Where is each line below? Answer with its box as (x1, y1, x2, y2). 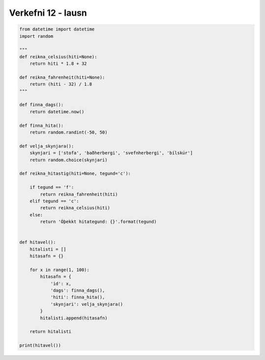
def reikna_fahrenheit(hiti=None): (19, 74, 105, 80)
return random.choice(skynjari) (29, 157, 108, 163)
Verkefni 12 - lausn (9, 7, 87, 18)
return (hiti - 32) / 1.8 (29, 82, 92, 87)
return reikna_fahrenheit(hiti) (40, 192, 118, 197)
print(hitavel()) (19, 343, 61, 348)
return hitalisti (29, 329, 72, 334)
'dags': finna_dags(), (50, 287, 105, 293)
